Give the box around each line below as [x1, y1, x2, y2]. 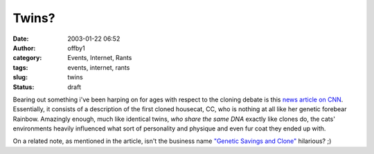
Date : [12, 35, 29, 43]
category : [12, 54, 42, 62]
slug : [12, 73, 28, 81]
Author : [12, 44, 36, 52]
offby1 [67, 44, 86, 52]
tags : [12, 63, 28, 72]
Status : [12, 83, 35, 91]
